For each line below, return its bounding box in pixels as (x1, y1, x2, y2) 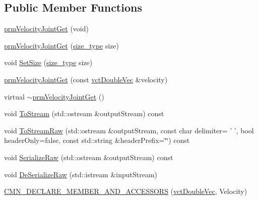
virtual (4, 91, 25, 102)
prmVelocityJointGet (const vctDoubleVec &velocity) (4, 74, 168, 84)
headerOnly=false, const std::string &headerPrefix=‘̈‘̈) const (4, 135, 190, 145)
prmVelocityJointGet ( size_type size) (4, 40, 119, 51)
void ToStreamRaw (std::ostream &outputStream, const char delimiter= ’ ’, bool (4, 125, 254, 135)
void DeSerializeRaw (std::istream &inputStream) (4, 169, 158, 179)
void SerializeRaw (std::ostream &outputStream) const (4, 152, 173, 162)
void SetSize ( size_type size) (4, 57, 93, 68)
